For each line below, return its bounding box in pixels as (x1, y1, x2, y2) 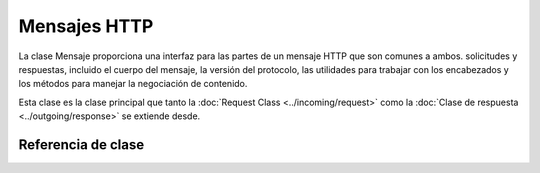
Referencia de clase (18, 136, 145, 153)
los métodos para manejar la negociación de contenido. (18, 78, 248, 90)
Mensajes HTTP (18, 15, 154, 37)
